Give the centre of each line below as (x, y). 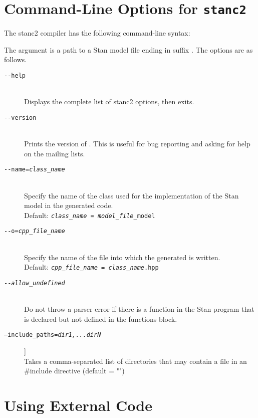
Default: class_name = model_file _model (90, 215)
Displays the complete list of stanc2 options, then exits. (109, 101)
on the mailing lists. (55, 153)
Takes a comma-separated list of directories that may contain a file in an (136, 361)
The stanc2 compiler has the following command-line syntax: (97, 33)
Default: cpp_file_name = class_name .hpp (91, 267)
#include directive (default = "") (74, 371)
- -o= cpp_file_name (35, 231)
